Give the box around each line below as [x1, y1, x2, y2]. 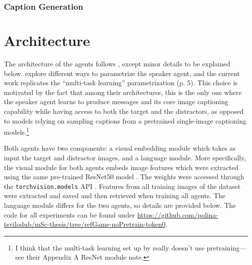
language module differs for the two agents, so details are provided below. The [4, 200, 236, 210]
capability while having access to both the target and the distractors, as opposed [4, 106, 244, 116]
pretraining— [206, 242, 247, 252]
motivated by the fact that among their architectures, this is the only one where [4, 87, 242, 97]
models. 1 [4, 125, 30, 137]
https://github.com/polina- [137, 209, 219, 219]
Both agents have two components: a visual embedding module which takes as [4, 143, 236, 153]
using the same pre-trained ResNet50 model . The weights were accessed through [4, 171, 244, 182]
